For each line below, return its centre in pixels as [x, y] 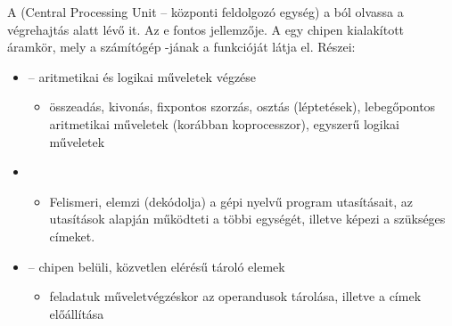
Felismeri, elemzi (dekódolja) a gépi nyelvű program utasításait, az [231, 201]
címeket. [72, 236]
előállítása [77, 313]
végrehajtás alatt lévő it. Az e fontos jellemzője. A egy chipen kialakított [206, 29]
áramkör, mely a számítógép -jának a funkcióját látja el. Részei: [181, 47]
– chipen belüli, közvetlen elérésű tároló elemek [156, 266]
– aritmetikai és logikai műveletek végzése [142, 76]
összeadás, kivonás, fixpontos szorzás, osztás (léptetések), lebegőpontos [242, 106]
